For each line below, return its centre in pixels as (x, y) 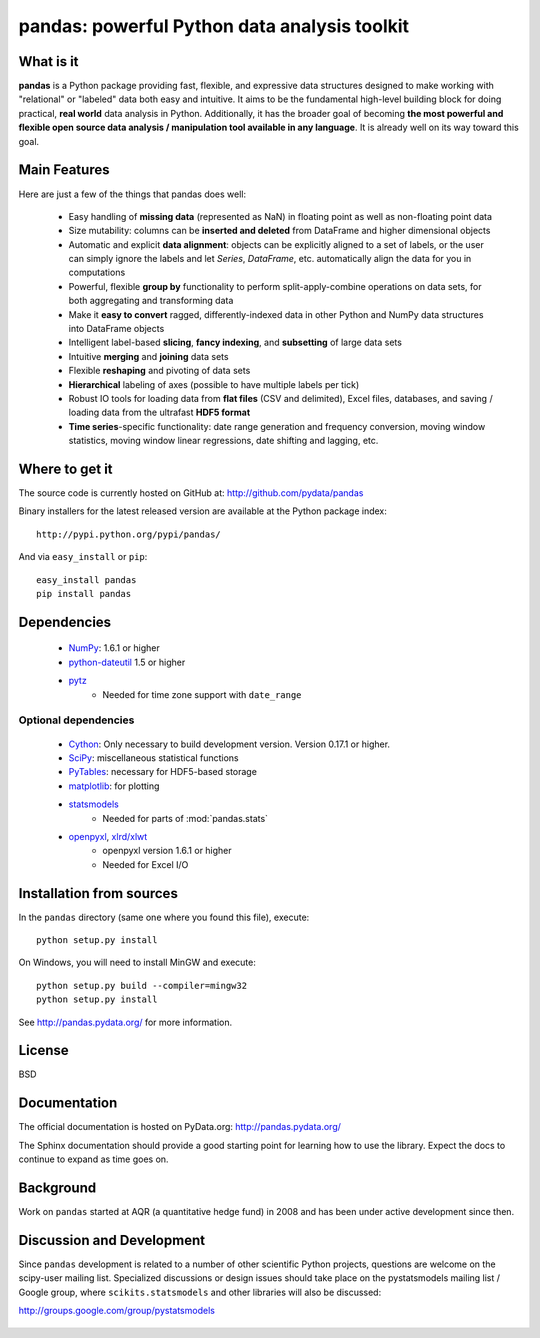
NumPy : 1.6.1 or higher (114, 648)
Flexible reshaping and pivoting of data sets (159, 371)
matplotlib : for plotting (114, 786)
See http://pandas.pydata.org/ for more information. (125, 1022)
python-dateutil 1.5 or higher (127, 662)
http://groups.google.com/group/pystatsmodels (116, 1311)
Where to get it (66, 468)
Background (57, 1187)
